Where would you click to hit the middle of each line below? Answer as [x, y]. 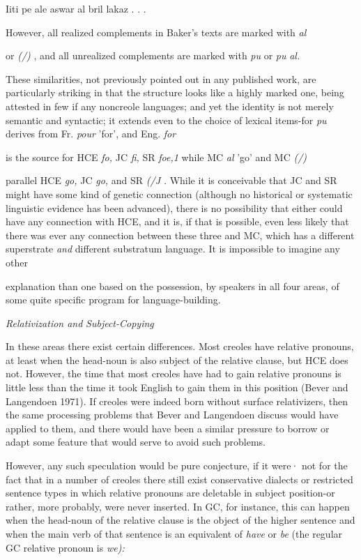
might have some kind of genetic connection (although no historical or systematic [179, 194]
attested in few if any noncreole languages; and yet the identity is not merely [170, 106]
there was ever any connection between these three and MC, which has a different [180, 235]
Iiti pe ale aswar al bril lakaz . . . [76, 8]
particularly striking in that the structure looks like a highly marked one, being [175, 92]
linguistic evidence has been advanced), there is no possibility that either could [174, 207]
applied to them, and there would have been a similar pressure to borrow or [168, 428]
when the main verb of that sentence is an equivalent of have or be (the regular [174, 533]
